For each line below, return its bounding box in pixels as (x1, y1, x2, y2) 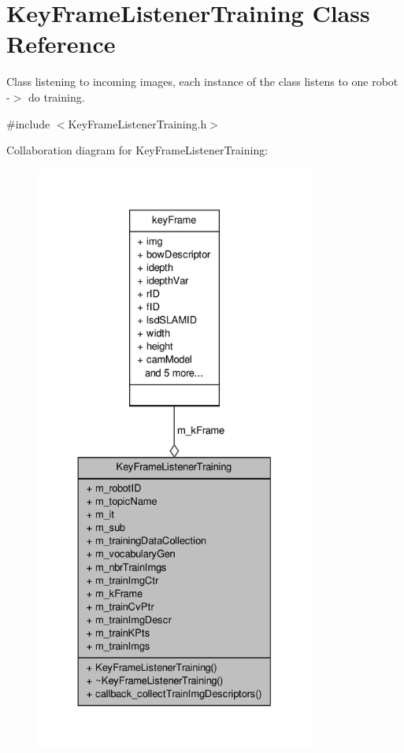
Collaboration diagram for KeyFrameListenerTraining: (6, 142, 269, 158)
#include (6, 115, 50, 132)
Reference (6, 28, 116, 60)
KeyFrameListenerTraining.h (68, 115, 207, 132)
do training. (28, 88, 85, 105)
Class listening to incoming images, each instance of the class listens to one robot (6, 73, 398, 90)
